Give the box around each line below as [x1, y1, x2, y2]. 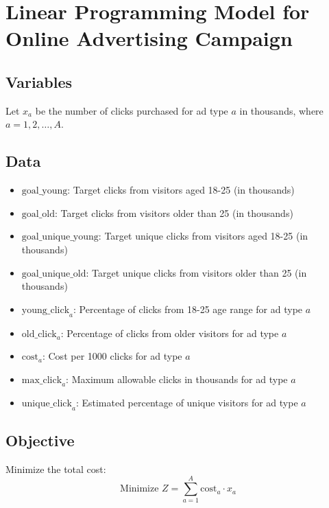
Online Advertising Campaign [5, 24, 293, 52]
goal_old [21, 209, 56, 219]
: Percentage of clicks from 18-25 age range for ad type [73, 301, 303, 316]
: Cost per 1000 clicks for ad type [42, 349, 182, 363]
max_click [21, 375, 62, 385]
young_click [21, 305, 70, 315]
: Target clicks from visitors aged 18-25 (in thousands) [67, 183, 295, 197]
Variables [5, 71, 73, 92]
